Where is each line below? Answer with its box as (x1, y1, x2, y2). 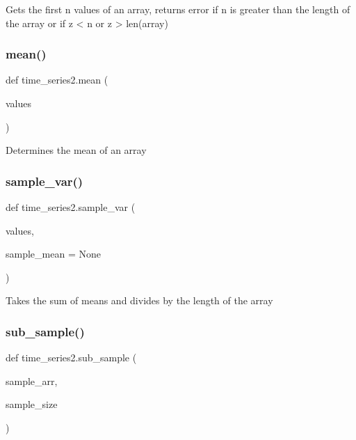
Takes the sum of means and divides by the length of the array (6, 293, 273, 308)
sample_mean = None (6, 246, 101, 261)
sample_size (6, 397, 58, 411)
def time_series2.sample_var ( (6, 200, 136, 214)
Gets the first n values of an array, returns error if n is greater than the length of (6, 2, 350, 16)
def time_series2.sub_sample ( (6, 350, 137, 365)
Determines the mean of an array (6, 143, 147, 157)
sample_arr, (6, 373, 58, 388)
